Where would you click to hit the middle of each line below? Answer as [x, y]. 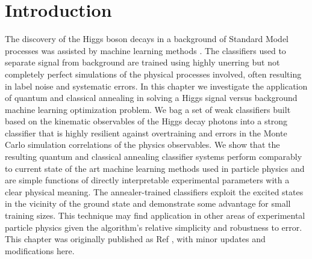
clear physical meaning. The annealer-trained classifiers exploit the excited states [154, 191]
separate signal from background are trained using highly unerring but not [142, 62]
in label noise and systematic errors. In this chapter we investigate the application [156, 86]
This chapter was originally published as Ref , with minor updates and [135, 239]
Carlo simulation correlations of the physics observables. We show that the [142, 145]
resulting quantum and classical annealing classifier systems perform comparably [154, 157]
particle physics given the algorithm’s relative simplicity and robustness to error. [154, 227]
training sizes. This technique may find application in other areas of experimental [155, 215]
